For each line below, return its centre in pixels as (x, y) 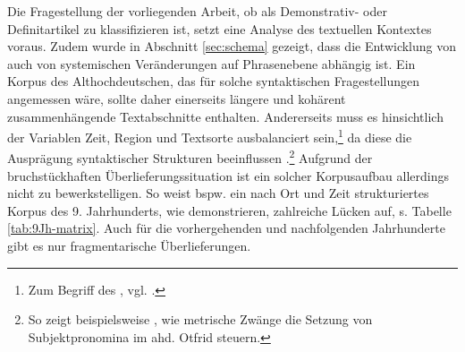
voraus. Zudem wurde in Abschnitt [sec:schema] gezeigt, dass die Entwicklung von (232, 46)
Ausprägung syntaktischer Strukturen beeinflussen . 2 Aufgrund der (190, 157)
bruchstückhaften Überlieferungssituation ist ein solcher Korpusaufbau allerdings (228, 175)
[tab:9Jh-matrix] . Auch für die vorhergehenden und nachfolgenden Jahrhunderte (226, 228)
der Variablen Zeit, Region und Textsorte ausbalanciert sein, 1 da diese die (210, 136)
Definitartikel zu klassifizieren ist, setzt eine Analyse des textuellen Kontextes (220, 28)
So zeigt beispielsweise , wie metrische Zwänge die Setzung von (200, 319)
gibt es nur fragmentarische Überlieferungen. (129, 246)
